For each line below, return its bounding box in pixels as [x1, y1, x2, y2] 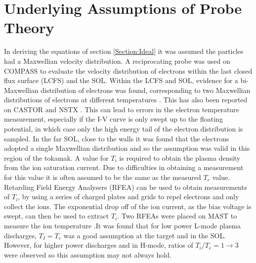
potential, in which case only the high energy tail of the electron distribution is [4, 124, 243, 134]
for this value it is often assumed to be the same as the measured [4, 172, 201, 182]
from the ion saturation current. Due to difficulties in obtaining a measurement [4, 162, 244, 173]
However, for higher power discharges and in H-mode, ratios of [4, 240, 193, 250]
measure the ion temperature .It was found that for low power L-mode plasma [4, 220, 241, 230]
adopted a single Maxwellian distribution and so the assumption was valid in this [4, 143, 250, 153]
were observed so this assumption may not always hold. [4, 249, 171, 260]
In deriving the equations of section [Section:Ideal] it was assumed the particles [4, 46, 244, 56]
